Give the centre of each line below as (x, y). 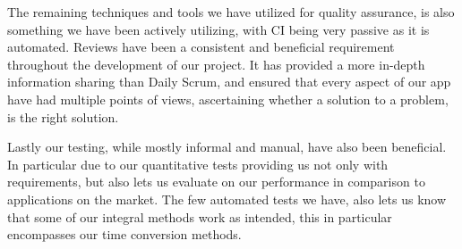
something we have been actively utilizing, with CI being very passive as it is (218, 29)
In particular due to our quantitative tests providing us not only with (198, 164)
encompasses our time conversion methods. (124, 234)
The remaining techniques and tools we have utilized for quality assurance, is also (231, 12)
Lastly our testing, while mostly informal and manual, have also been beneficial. (227, 147)
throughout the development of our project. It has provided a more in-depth (216, 64)
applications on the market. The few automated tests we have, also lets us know (227, 199)
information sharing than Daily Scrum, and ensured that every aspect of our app (229, 82)
